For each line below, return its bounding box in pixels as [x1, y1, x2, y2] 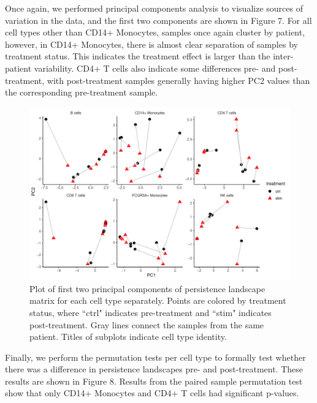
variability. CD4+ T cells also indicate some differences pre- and [34, 61, 276, 74]
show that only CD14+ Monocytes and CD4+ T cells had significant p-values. [5, 386, 299, 399]
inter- [273, 50, 294, 62]
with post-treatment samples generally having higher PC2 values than [47, 73, 310, 86]
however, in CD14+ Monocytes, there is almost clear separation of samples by [5, 37, 298, 50]
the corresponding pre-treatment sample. [5, 86, 158, 99]
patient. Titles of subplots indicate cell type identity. [29, 330, 227, 343]
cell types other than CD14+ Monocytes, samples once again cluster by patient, [5, 26, 305, 39]
